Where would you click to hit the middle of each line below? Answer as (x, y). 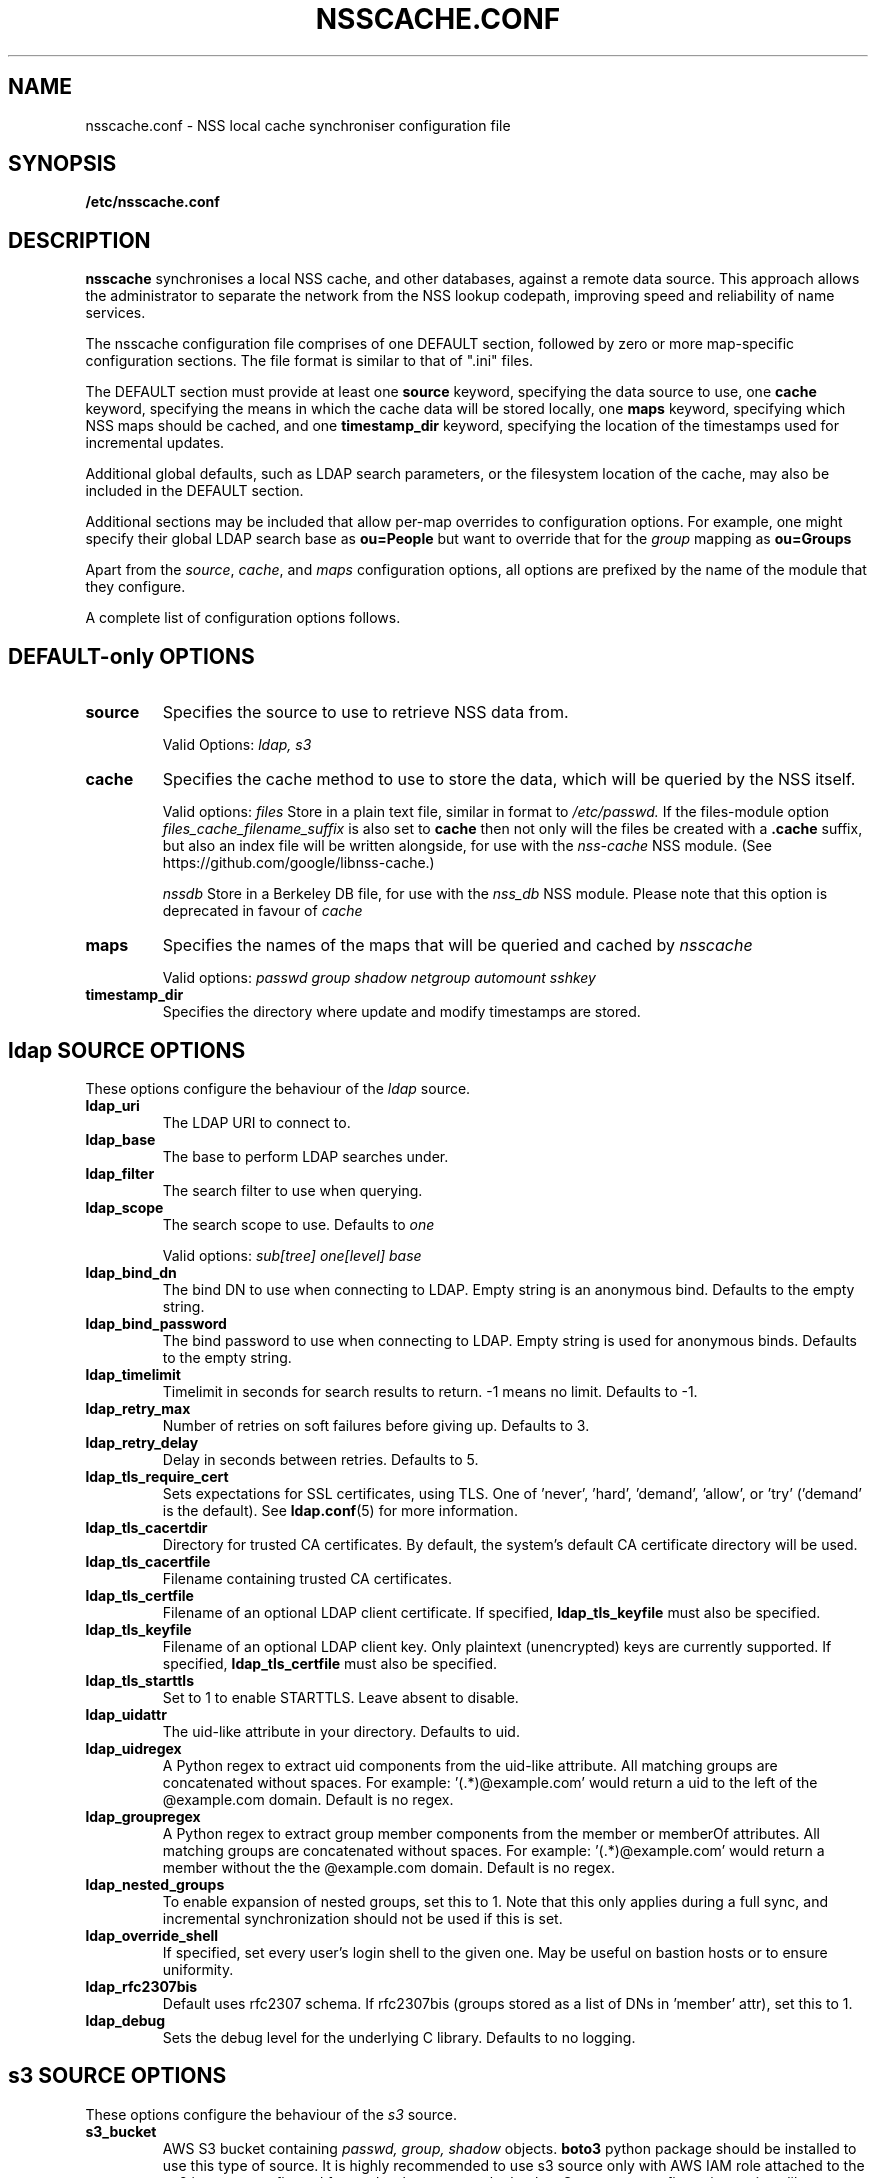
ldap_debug (125, 2020)
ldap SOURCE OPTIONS (127, 1050)
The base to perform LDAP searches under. (305, 1156)
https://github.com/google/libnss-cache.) (298, 863)
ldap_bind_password (156, 1323)
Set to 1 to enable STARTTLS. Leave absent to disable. (340, 1697)
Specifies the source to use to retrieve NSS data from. (365, 712)
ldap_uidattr (126, 1714)
